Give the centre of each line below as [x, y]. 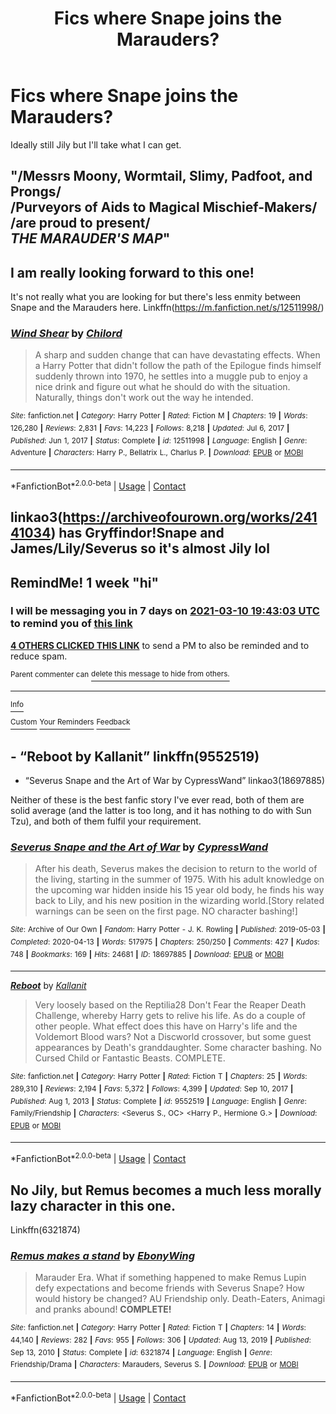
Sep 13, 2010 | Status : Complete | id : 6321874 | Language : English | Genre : [141, 1352]
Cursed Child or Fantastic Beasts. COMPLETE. [130, 1058]
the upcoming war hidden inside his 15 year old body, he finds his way [179, 890]
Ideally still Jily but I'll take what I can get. [96, 144]
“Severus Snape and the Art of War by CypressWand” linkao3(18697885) [175, 780]
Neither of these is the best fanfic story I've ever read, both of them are [157, 799]
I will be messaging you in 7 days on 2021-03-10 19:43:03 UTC [165, 611]
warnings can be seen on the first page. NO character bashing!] [166, 911]
